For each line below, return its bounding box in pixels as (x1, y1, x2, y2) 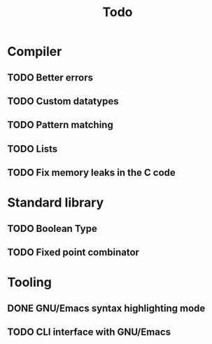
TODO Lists (7, 143, 58, 155)
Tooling (7, 275, 52, 291)
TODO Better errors (7, 71, 93, 83)
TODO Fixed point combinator (7, 247, 140, 259)
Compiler (7, 43, 62, 60)
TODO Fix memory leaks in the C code (7, 167, 176, 179)
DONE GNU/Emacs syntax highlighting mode (7, 302, 206, 314)
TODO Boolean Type (7, 222, 98, 235)
